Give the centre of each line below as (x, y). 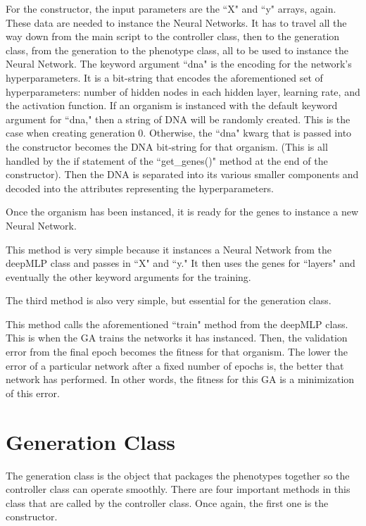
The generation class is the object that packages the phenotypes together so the (178, 475)
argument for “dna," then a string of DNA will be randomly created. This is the (178, 119)
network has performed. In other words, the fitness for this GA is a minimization (180, 379)
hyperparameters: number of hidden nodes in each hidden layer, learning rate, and (183, 91)
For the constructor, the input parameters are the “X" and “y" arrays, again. (171, 8)
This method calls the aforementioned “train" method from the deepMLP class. (177, 324)
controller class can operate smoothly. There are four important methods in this (178, 489)
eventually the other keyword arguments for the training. (128, 276)
